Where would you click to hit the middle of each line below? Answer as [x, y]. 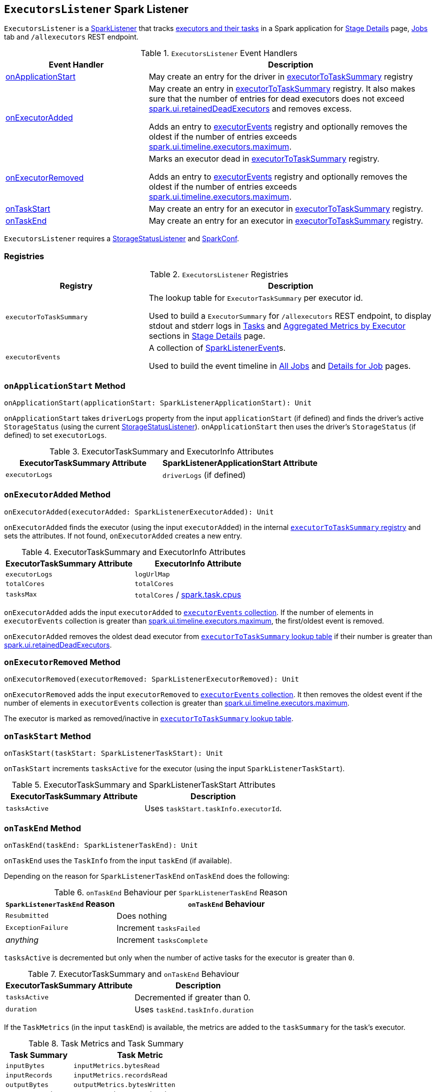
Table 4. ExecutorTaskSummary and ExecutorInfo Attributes [133, 552]
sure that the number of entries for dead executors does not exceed [276, 99]
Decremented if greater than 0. [192, 997]
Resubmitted [27, 916]
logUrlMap [152, 574]
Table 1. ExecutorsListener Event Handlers [219, 53]
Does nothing [142, 916]
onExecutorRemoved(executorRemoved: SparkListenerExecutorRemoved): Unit [152, 679]
